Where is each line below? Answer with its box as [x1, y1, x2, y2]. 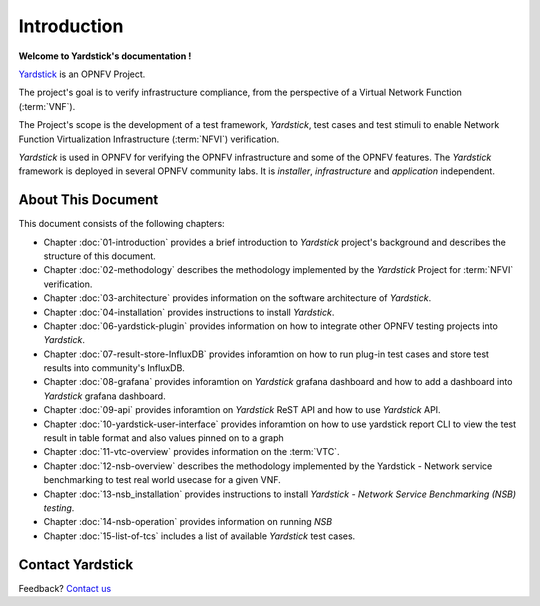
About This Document [18, 191, 159, 209]
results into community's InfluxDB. [43, 362, 185, 374]
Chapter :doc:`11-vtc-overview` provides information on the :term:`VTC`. [43, 446, 340, 458]
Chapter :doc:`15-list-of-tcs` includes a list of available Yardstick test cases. [43, 530, 356, 542]
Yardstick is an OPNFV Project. [18, 68, 146, 80]
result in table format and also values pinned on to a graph [43, 432, 284, 444]
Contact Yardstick [18, 556, 134, 573]
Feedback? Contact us [18, 582, 112, 594]
